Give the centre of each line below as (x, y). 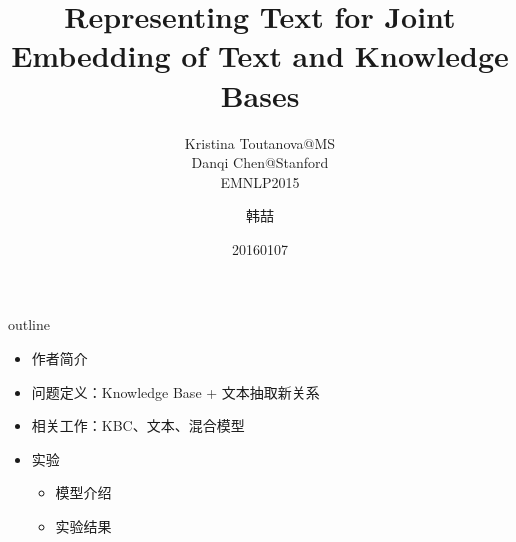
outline (29, 324)
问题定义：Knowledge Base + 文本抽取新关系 (175, 391)
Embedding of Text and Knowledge (260, 55)
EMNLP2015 (260, 181)
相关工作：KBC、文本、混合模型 (138, 425)
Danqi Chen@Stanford (260, 162)
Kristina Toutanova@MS (260, 142)
